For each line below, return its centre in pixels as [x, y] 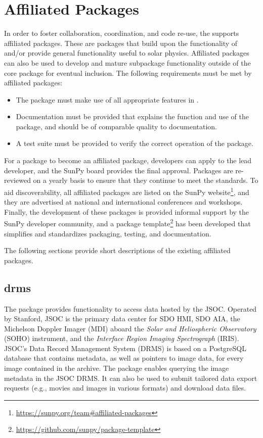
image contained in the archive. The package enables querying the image [117, 368]
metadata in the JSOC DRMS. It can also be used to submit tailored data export [131, 378]
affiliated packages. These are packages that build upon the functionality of [121, 43]
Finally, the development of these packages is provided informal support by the [127, 211]
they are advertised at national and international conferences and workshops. [123, 202]
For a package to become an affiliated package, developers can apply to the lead [128, 160]
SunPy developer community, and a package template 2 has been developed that [127, 223]
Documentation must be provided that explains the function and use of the [132, 116]
